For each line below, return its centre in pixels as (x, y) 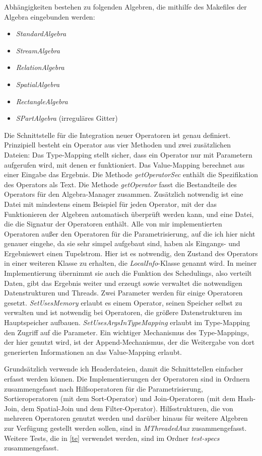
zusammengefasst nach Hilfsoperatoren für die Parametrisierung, (104, 388)
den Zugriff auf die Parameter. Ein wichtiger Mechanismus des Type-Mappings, (127, 332)
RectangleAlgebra (42, 101)
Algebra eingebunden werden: (50, 16)
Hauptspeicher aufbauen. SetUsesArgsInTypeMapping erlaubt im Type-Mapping (127, 322)
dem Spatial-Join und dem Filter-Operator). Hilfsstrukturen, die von (127, 408)
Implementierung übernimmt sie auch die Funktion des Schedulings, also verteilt (128, 273)
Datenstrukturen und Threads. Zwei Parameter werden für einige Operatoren (123, 293)
